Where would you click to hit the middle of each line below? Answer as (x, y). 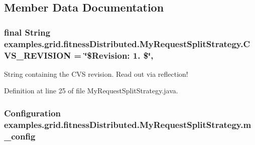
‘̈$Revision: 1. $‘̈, (119, 55)
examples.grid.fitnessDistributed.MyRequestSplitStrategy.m (128, 124)
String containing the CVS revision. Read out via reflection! (96, 74)
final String (27, 32)
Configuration (33, 113)
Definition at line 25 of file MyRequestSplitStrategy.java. (91, 91)
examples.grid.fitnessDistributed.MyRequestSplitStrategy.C (127, 43)
